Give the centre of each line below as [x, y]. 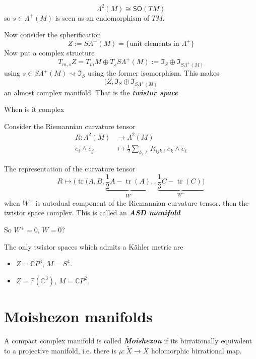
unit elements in [154, 44]
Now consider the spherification [53, 35]
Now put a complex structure [49, 53]
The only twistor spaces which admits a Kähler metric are [94, 246]
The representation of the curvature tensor [70, 169]
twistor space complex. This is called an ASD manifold [92, 213]
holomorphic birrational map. [196, 350]
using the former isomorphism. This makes [153, 73]
